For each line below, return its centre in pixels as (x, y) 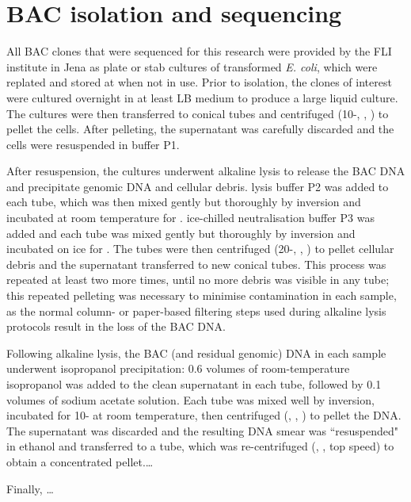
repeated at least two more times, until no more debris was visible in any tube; (198, 280)
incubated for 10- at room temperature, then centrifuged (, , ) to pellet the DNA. (204, 415)
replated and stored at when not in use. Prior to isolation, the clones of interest (199, 82)
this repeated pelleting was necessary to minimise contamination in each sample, (202, 295)
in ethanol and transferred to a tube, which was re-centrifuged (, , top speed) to (200, 446)
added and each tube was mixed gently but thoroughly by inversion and (181, 233)
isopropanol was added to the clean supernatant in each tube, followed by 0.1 (194, 384)
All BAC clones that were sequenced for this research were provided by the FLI (199, 51)
